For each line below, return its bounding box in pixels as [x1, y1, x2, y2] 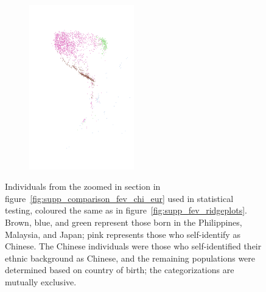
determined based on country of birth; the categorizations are [5, 263, 234, 276]
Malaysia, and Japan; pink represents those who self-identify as [5, 228, 240, 240]
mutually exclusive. [5, 275, 77, 288]
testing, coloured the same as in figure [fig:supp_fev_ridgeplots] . [5, 204, 248, 217]
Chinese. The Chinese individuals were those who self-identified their [5, 240, 262, 252]
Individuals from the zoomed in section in [5, 180, 161, 193]
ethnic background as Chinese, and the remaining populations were [5, 251, 256, 264]
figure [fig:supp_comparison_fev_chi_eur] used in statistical [5, 192, 234, 204]
